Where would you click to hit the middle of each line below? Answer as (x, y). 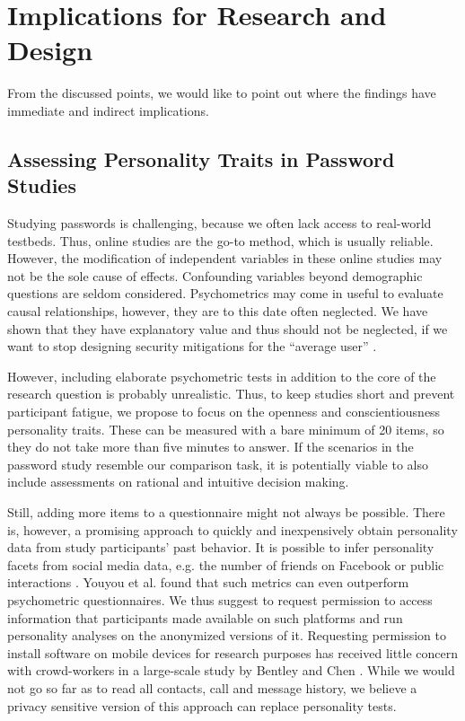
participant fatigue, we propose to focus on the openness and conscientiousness (224, 412)
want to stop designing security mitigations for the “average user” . (192, 346)
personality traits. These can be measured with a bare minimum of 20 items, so (226, 429)
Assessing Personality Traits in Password (201, 158)
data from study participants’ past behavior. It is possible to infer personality (221, 547)
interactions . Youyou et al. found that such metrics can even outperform (208, 582)
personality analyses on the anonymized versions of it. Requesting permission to (227, 635)
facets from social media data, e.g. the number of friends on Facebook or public (226, 564)
